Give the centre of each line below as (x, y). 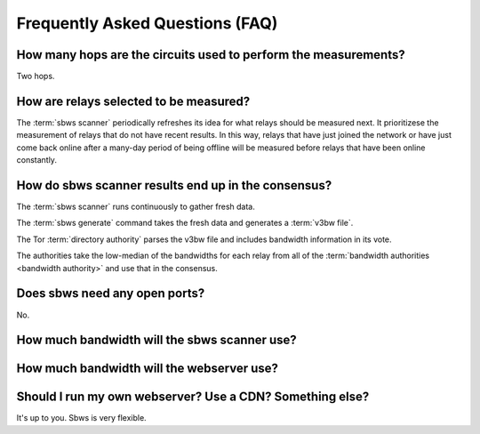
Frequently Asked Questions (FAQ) (147, 23)
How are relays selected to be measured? (133, 101)
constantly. (37, 160)
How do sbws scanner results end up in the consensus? (174, 185)
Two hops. (36, 76)
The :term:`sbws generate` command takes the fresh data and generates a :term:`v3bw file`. (185, 223)
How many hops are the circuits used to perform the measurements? (211, 55)
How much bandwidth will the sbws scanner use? (156, 340)
